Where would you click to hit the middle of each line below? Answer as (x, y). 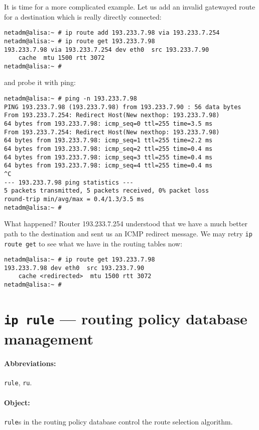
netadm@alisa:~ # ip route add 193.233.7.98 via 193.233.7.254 (112, 33)
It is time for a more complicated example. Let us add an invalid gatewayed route (130, 7)
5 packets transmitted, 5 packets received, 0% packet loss (107, 191)
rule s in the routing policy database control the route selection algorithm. (118, 421)
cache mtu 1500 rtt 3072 (61, 58)
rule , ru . (18, 382)
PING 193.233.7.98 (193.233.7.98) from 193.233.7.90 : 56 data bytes (123, 107)
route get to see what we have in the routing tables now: (93, 243)
